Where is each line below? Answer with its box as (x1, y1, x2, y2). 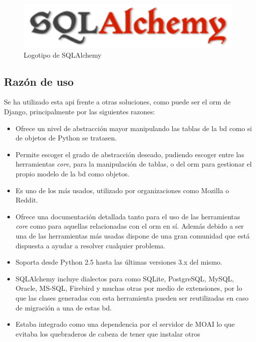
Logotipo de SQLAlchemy (24, 49, 101, 60)
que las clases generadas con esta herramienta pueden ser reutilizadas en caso (15, 292, 249, 303)
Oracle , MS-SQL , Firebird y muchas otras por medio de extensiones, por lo (15, 283, 242, 293)
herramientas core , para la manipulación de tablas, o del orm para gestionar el (15, 159, 252, 169)
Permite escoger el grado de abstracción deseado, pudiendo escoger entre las (15, 149, 245, 159)
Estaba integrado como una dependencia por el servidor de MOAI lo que (15, 319, 235, 329)
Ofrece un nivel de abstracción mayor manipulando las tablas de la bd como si (15, 123, 252, 133)
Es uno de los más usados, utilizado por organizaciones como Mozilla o (15, 185, 229, 195)
